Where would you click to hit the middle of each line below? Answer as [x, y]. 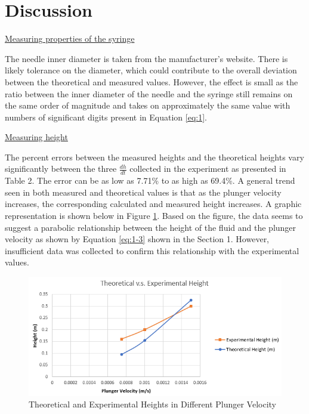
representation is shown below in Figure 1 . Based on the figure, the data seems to [154, 216]
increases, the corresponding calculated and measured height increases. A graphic [153, 204]
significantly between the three [61, 169]
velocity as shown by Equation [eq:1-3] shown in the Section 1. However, [137, 239]
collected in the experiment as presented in [208, 169]
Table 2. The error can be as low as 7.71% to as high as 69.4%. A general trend [150, 180]
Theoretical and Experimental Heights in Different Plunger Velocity [153, 404]
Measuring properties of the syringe [70, 38]
